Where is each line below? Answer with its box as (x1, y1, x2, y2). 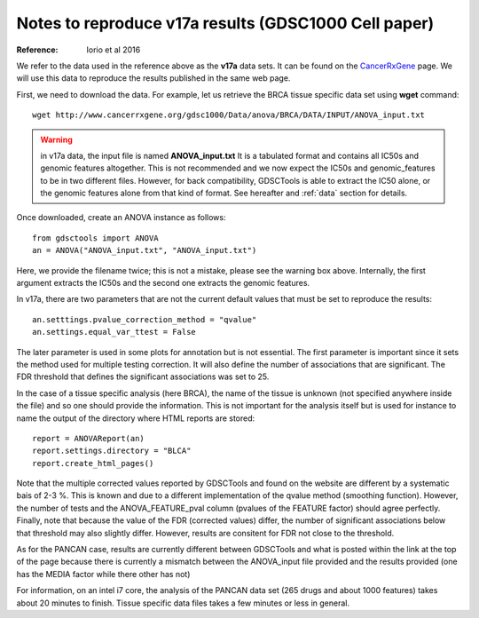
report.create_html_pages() (32, 458, 154, 468)
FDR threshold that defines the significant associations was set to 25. (16, 371, 270, 382)
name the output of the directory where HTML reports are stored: (16, 413, 255, 424)
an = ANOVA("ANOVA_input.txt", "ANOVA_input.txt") (32, 245, 257, 256)
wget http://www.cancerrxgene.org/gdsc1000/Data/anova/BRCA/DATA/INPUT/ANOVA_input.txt (32, 110, 426, 120)
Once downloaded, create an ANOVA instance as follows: (16, 212, 226, 223)
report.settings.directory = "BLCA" (32, 446, 192, 456)
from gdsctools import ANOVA (32, 233, 159, 243)
